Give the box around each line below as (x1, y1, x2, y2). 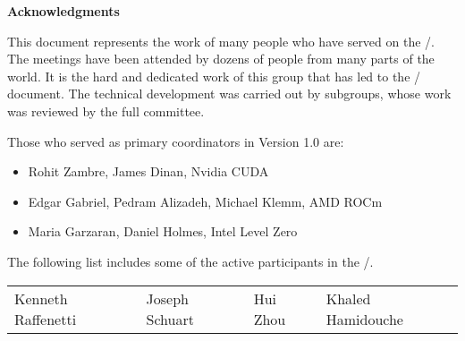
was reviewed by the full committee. (7, 101, 205, 120)
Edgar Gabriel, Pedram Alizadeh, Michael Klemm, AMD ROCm (28, 192, 383, 210)
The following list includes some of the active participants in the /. (7, 251, 374, 270)
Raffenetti (14, 308, 77, 329)
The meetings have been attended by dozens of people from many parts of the (7, 49, 435, 68)
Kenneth (14, 287, 68, 309)
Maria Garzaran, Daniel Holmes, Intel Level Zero (28, 222, 298, 241)
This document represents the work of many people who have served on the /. (7, 31, 435, 50)
